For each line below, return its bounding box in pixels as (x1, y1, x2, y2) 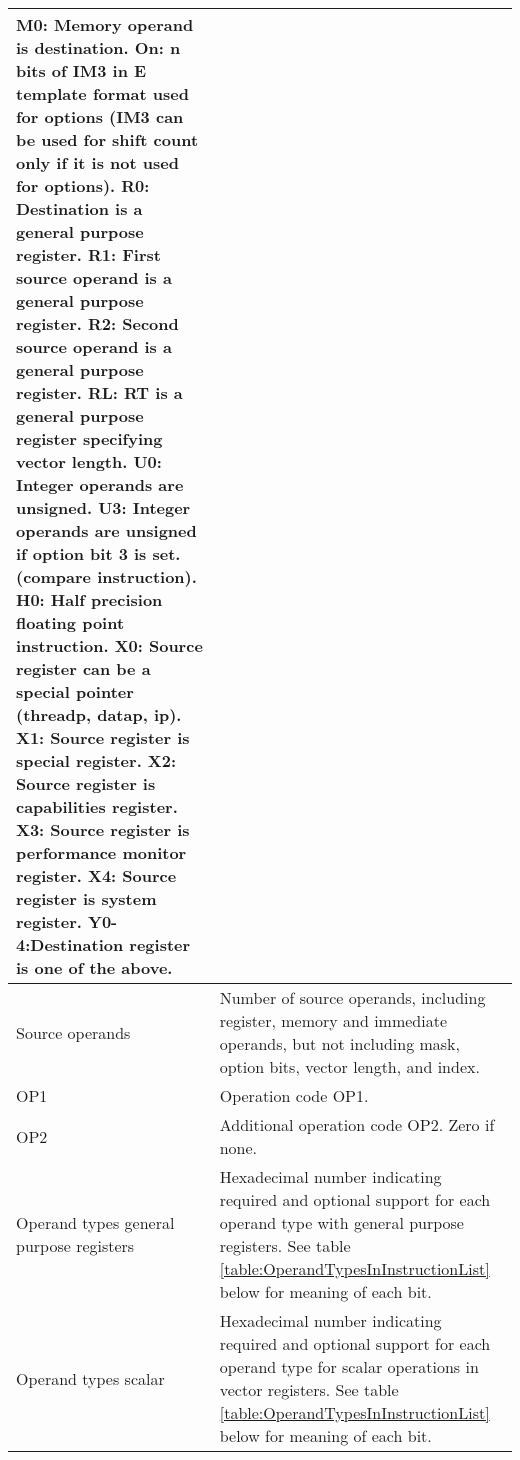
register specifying (16, 427, 163, 450)
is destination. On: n (16, 36, 181, 59)
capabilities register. (16, 795, 178, 818)
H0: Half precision (16, 588, 163, 611)
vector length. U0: (16, 450, 162, 473)
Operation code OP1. (219, 1084, 369, 1107)
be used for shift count (16, 128, 199, 151)
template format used (16, 82, 189, 105)
